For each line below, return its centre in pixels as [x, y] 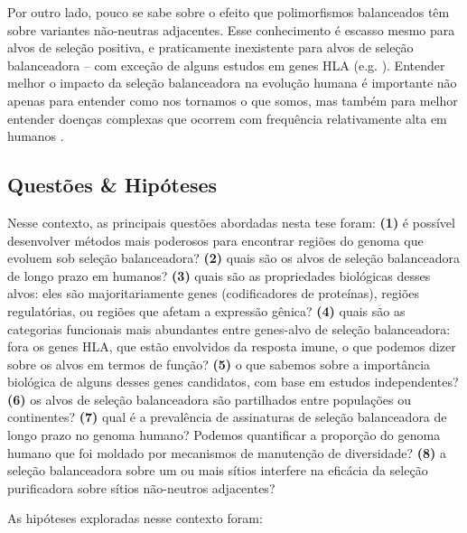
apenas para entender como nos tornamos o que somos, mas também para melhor [233, 100]
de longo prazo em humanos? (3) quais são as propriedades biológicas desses [219, 275]
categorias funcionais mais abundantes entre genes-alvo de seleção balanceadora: [229, 328]
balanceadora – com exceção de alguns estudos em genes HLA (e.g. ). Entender [226, 65]
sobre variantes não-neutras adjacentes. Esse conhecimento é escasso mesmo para [231, 29]
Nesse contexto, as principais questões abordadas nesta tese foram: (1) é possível [231, 222]
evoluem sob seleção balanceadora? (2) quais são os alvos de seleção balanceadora [234, 258]
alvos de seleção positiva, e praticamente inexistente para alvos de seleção [210, 47]
